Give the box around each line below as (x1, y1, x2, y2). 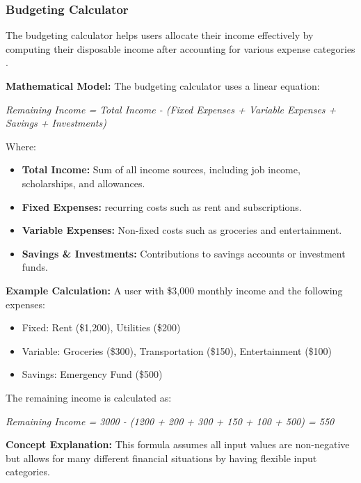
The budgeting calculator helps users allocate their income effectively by (6, 28, 314, 42)
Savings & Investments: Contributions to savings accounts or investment (22, 246, 346, 260)
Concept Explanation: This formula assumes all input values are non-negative (6, 437, 350, 452)
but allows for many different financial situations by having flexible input (6, 450, 317, 465)
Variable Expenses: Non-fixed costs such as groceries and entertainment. (22, 223, 342, 237)
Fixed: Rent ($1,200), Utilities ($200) (22, 320, 181, 335)
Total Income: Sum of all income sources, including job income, (22, 162, 300, 177)
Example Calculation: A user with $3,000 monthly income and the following (6, 283, 343, 297)
